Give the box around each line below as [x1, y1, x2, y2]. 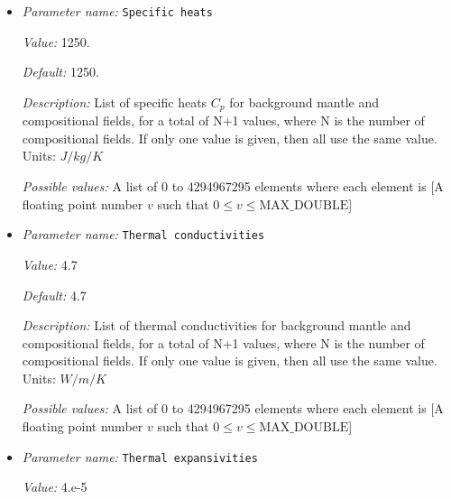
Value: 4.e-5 [22, 477, 87, 496]
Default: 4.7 [22, 285, 87, 304]
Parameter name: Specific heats [22, 2, 213, 20]
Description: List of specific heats [22, 92, 207, 111]
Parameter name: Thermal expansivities [22, 447, 258, 466]
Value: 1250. [22, 32, 90, 51]
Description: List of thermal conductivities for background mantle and [22, 316, 411, 335]
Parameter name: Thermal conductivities [22, 225, 265, 244]
